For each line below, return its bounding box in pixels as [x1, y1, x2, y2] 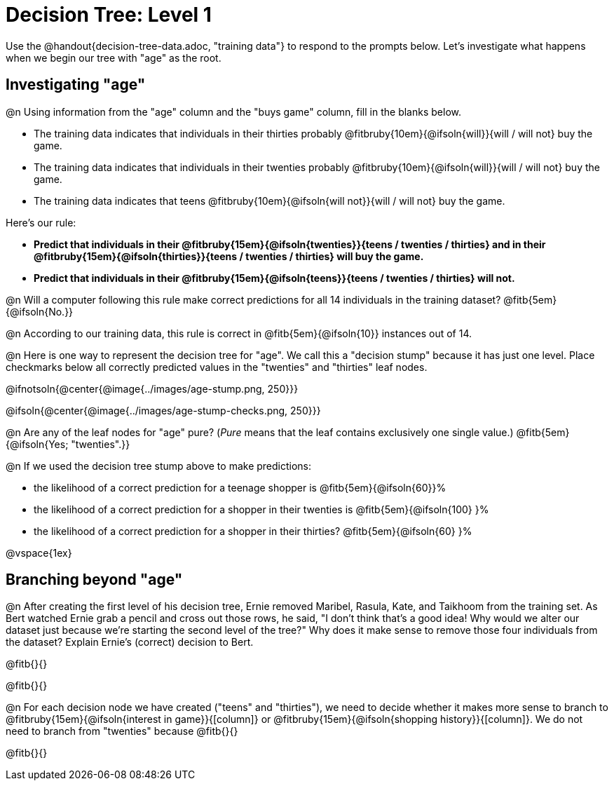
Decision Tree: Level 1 [6, 3, 212, 27]
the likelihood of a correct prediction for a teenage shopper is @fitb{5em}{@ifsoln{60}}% [34, 481, 446, 494]
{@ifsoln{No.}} [6, 305, 74, 318]
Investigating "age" [6, 76, 146, 94]
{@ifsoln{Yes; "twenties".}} [6, 438, 130, 450]
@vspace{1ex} [6, 546, 72, 559]
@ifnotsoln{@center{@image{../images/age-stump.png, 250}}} [6, 382, 299, 395]
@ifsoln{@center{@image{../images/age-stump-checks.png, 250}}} [6, 404, 321, 416]
